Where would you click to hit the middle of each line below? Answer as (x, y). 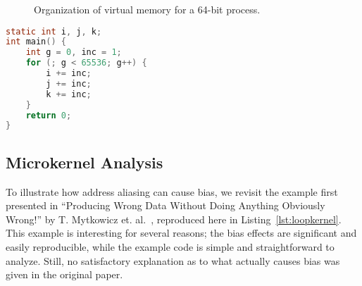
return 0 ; (49, 115)
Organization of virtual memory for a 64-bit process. (147, 9)
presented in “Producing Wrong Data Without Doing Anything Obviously (166, 205)
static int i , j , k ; (54, 31)
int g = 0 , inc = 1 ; (74, 52)
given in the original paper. (64, 274)
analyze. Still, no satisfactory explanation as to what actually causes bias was (173, 260)
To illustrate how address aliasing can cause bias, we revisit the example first (172, 191)
